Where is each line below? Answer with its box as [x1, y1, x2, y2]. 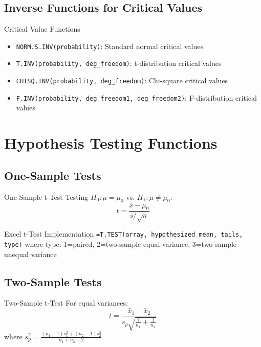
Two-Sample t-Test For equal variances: [4, 297, 128, 308]
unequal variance [4, 248, 57, 259]
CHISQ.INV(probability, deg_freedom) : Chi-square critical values [16, 75, 228, 86]
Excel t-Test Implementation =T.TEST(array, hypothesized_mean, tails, [4, 228, 243, 239]
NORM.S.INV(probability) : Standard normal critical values [16, 40, 203, 51]
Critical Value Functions [4, 24, 80, 34]
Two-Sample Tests [4, 273, 102, 289]
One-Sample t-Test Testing [4, 191, 89, 202]
